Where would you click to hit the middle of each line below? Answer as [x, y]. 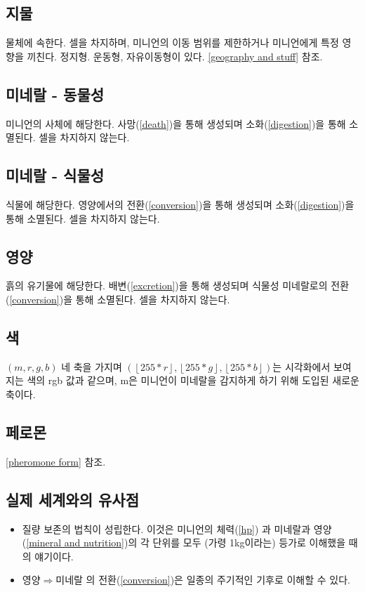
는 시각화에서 [301, 366]
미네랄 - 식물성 [55, 175]
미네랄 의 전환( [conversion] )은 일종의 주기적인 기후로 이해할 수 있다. [203, 580]
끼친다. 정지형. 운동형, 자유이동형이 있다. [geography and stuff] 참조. [175, 56]
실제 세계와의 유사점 [72, 499]
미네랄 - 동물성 [55, 94]
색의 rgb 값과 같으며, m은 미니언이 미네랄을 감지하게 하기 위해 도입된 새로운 [193, 380]
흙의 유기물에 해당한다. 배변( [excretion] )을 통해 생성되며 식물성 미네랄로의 [167, 285]
